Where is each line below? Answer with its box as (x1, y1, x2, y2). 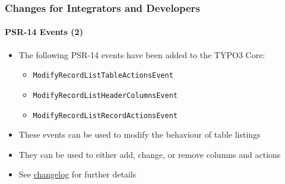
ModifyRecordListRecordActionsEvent (33, 111, 178, 120)
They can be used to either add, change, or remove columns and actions (18, 148, 281, 160)
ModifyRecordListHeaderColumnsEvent (33, 91, 178, 100)
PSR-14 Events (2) (5, 26, 83, 38)
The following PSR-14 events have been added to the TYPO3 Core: (18, 48, 265, 61)
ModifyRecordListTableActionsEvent (33, 71, 173, 80)
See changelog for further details (18, 168, 137, 180)
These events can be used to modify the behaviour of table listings (18, 128, 261, 141)
